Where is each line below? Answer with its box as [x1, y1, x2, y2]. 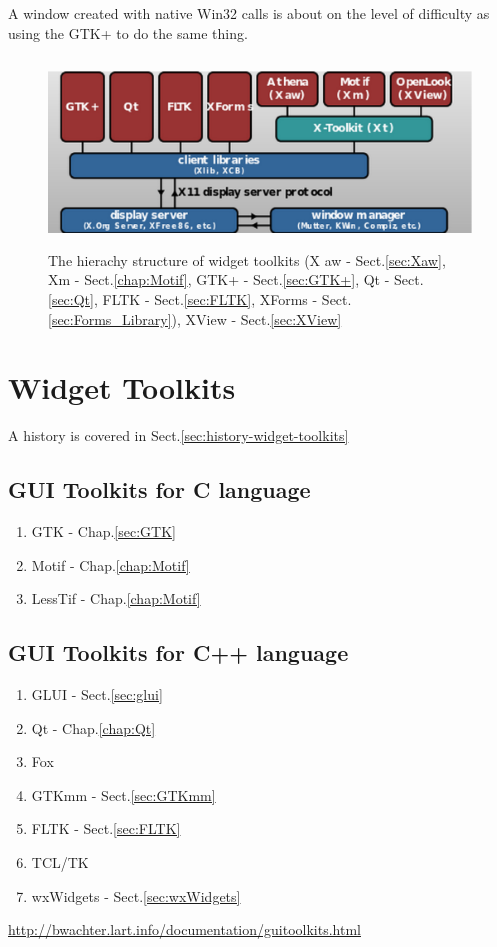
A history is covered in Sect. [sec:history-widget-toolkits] [8, 425, 349, 446]
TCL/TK [31, 852, 89, 872]
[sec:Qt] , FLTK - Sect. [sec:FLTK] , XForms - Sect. [48, 288, 352, 309]
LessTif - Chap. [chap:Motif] [31, 588, 201, 609]
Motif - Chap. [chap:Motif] [31, 554, 190, 575]
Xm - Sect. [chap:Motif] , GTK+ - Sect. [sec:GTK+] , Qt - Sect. [48, 269, 424, 290]
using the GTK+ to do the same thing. [8, 22, 248, 43]
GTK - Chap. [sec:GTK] [31, 521, 176, 542]
